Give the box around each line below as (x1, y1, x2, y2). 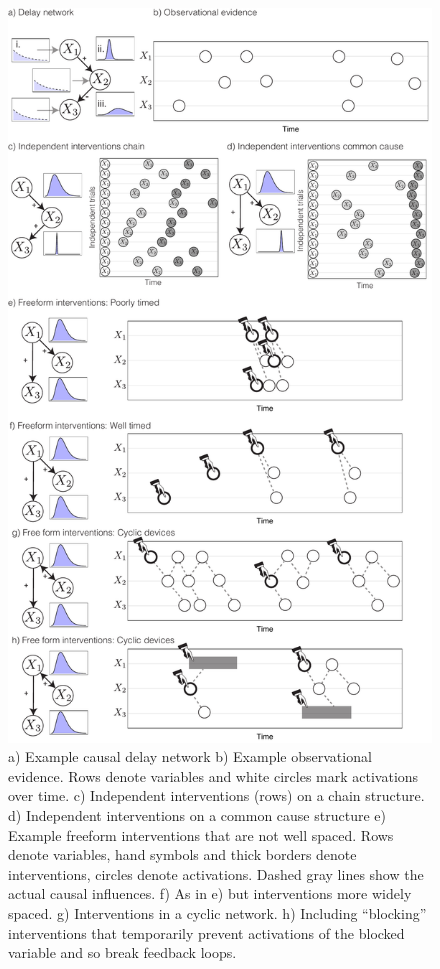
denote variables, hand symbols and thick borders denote (8, 844, 357, 865)
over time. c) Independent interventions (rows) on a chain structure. (8, 785, 425, 806)
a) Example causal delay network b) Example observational (8, 746, 372, 767)
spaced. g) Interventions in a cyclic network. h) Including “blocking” (8, 902, 427, 923)
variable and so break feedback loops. (8, 942, 237, 963)
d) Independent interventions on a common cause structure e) (8, 805, 386, 826)
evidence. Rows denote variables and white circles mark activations (8, 765, 419, 786)
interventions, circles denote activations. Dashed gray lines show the (8, 863, 424, 884)
